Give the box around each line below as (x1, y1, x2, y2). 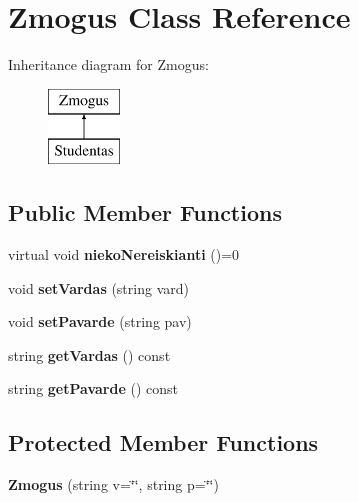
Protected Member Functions (8, 427, 319, 458)
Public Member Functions (8, 197, 282, 228)
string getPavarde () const (8, 378, 178, 399)
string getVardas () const (8, 344, 171, 365)
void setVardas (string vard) (8, 277, 189, 298)
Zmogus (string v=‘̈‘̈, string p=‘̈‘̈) (8, 474, 219, 495)
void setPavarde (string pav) (8, 311, 192, 332)
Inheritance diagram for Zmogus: (8, 54, 209, 75)
